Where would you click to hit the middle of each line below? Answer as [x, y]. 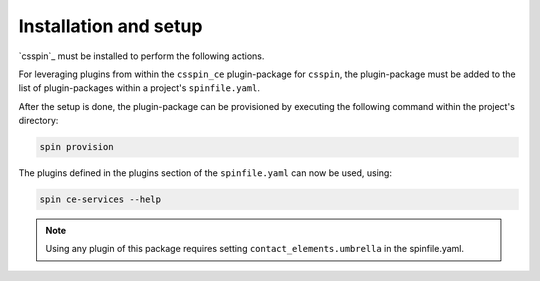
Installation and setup [110, 26]
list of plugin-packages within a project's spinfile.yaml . [139, 88]
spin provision [76, 147]
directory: [38, 121]
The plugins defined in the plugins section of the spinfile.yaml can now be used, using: [205, 173]
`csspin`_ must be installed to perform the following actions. [141, 56]
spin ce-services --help [100, 199]
